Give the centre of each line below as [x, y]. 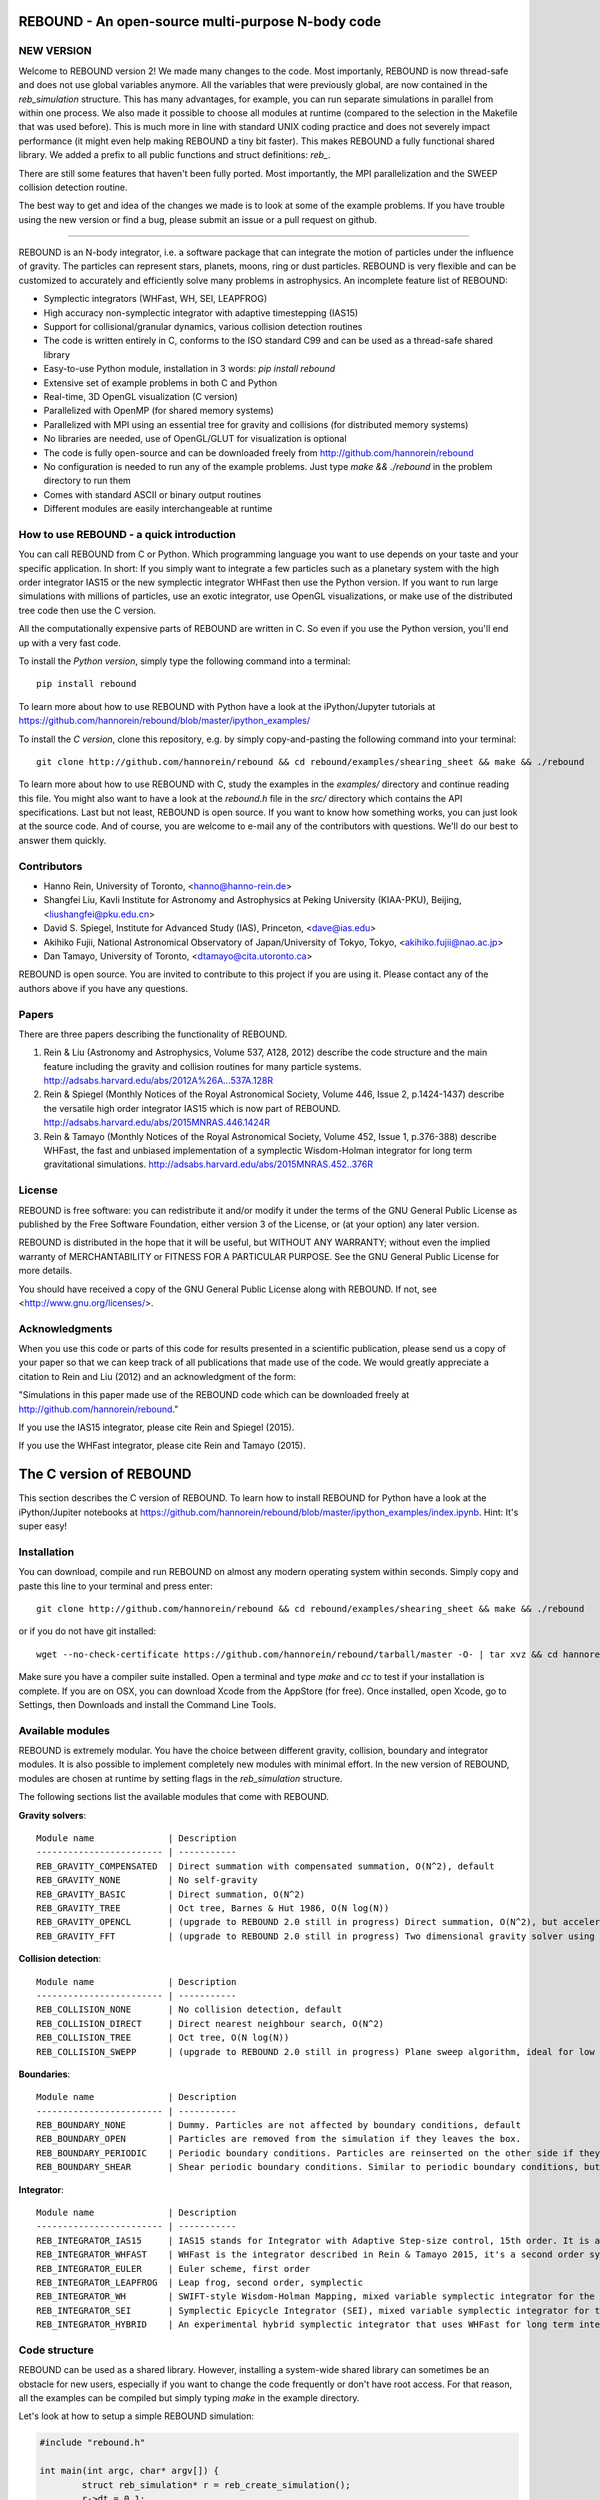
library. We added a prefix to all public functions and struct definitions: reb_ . [174, 155]
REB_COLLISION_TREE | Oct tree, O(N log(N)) [163, 2038]
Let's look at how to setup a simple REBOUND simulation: [136, 2416]
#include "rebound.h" [92, 2443]
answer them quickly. [62, 840]
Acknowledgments [65, 1328]
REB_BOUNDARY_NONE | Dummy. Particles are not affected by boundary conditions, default [279, 2125]
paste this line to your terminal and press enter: [116, 1586]
